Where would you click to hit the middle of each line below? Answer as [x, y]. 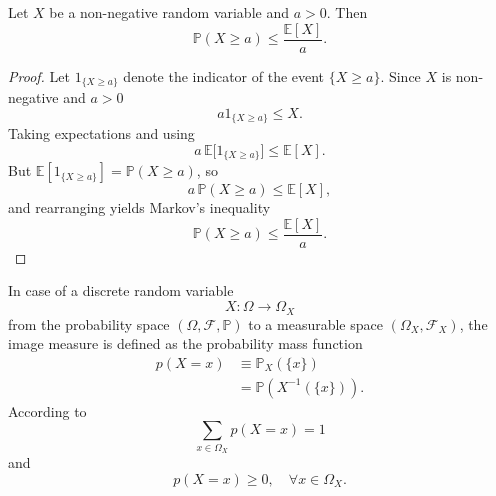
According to [47, 410]
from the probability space [89, 323]
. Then [347, 12]
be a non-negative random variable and [169, 12]
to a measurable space [315, 323]
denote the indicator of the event [224, 75]
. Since [400, 75]
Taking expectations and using [101, 133]
